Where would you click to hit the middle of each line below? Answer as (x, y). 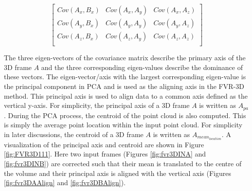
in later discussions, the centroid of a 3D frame (74, 134)
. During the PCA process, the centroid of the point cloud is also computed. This (125, 115)
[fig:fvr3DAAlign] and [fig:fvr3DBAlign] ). (65, 182)
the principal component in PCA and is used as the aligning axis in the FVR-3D (124, 86)
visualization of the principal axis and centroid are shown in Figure (104, 144)
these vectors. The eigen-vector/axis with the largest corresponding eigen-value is (125, 77)
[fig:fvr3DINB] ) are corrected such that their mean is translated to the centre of (123, 164)
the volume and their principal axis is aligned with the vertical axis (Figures (117, 173)
